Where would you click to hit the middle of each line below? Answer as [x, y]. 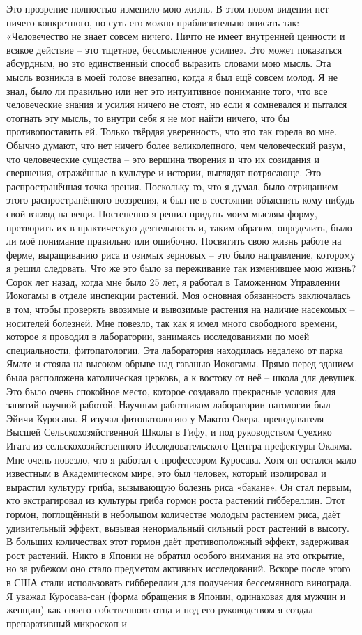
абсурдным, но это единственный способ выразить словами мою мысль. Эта [169, 63]
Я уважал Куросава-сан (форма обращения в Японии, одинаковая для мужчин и [176, 596]
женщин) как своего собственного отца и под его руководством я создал [160, 610]
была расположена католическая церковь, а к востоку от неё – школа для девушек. [182, 377]
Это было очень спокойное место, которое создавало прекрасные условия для [171, 391]
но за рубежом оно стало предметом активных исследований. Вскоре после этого [179, 568]
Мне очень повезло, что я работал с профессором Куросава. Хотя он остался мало [181, 459]
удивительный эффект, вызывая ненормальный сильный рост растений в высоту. [178, 527]
